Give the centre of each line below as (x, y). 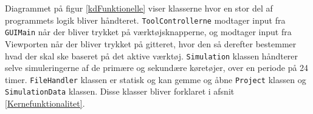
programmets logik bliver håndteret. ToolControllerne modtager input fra (145, 20)
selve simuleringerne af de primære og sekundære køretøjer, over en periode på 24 (157, 68)
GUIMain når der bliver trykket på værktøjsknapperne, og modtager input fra (148, 32)
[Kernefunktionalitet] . (45, 103)
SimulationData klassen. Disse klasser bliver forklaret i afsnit (120, 91)
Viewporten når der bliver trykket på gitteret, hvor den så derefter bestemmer (151, 43)
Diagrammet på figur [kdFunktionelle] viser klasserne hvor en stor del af (139, 8)
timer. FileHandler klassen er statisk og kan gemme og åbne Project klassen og (156, 79)
